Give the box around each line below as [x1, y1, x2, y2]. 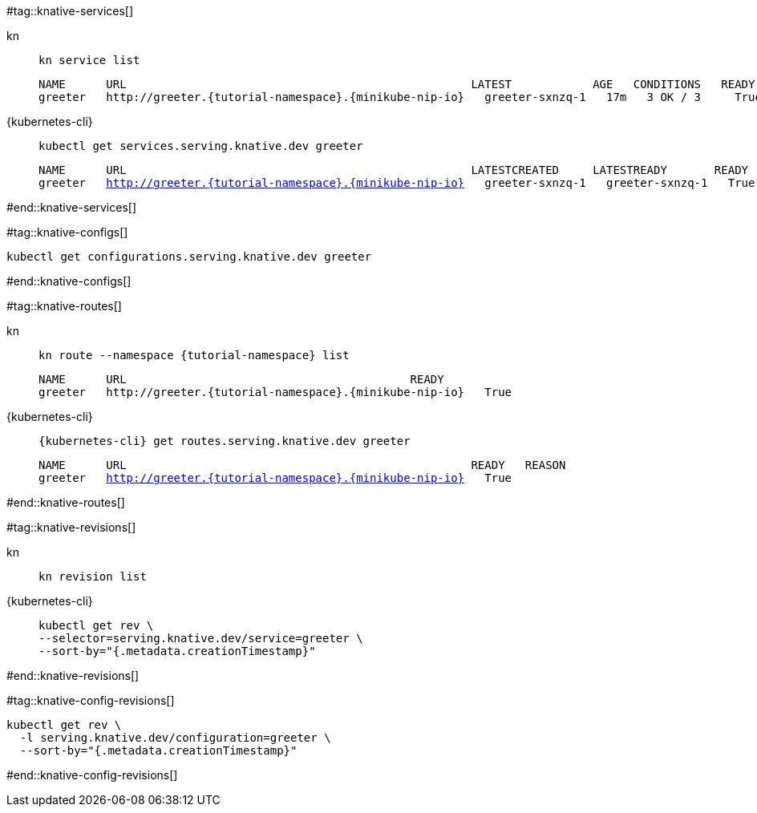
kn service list [38, 54, 140, 67]
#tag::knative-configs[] [6, 225, 128, 239]
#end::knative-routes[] [6, 495, 125, 509]
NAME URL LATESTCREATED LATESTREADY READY [38, 164, 749, 176]
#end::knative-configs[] [6, 274, 132, 288]
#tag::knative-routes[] [6, 299, 122, 313]
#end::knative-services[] [6, 200, 136, 214]
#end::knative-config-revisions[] [6, 768, 178, 782]
